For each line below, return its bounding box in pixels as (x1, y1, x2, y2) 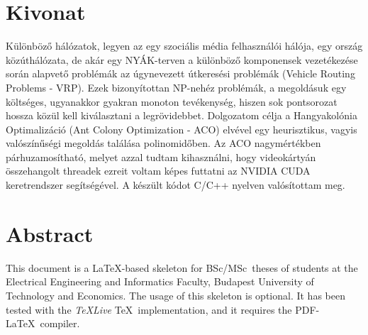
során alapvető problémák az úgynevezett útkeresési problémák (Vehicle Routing (6, 66, 355, 81)
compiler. (40, 316, 80, 331)
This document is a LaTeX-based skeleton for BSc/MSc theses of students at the (6, 260, 358, 275)
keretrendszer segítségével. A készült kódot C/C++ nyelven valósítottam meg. (6, 177, 345, 192)
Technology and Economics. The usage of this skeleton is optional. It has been (6, 287, 345, 302)
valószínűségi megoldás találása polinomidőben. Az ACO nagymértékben (6, 136, 321, 150)
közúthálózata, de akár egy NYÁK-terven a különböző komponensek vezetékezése (6, 52, 358, 67)
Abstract (6, 219, 94, 248)
